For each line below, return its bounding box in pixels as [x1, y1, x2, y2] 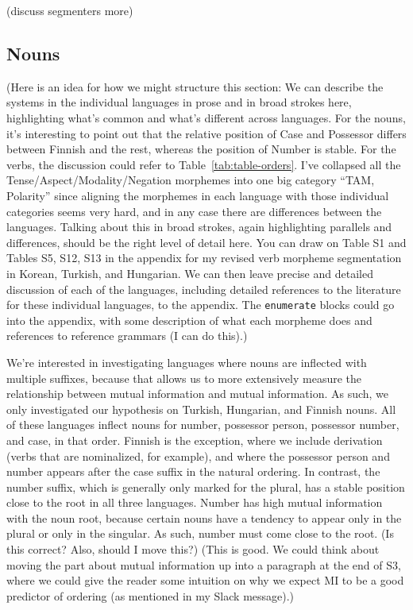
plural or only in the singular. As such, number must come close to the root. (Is [6, 525, 394, 542]
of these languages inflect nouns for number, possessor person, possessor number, [6, 416, 399, 433]
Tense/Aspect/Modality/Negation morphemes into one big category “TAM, [6, 172, 375, 188]
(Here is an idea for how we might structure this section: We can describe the [6, 78, 384, 95]
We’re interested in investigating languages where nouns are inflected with [6, 353, 367, 370]
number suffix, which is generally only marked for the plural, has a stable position [6, 478, 405, 495]
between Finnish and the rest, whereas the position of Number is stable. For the [6, 141, 396, 157]
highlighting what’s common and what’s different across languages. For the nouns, [6, 109, 406, 125]
